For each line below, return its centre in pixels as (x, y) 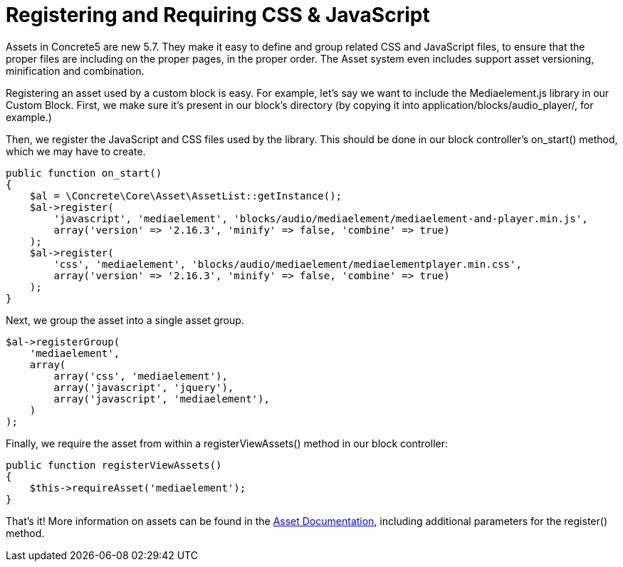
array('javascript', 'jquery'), (144, 387)
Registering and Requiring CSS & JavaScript (218, 15)
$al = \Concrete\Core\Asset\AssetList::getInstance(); (186, 196)
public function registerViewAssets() (114, 465)
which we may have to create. (76, 151)
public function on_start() (84, 173)
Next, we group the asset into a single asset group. (125, 320)
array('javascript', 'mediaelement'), (162, 399)
